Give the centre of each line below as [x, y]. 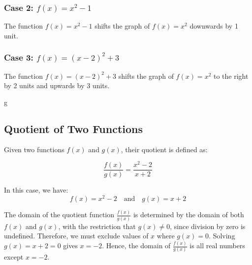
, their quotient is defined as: [164, 149]
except [14, 257]
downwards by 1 [214, 26]
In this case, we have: [36, 190]
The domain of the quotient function [59, 215]
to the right [231, 76]
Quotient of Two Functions [74, 128]
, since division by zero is [208, 226]
